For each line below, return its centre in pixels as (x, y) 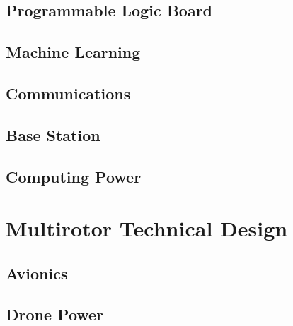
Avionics (37, 273)
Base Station (53, 134)
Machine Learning (73, 52)
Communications (68, 93)
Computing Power (74, 176)
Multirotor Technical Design (147, 228)
